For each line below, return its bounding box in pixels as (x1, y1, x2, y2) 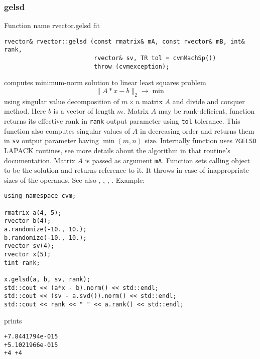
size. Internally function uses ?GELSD (145, 135, 256, 146)
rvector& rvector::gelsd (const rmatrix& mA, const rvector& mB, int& (4, 38, 245, 45)
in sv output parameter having (4, 135, 99, 146)
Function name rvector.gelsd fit (4, 20, 100, 31)
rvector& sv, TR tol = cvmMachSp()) (93, 55, 216, 62)
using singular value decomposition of (4, 96, 119, 106)
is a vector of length (53, 106, 115, 116)
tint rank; (4, 259, 40, 266)
